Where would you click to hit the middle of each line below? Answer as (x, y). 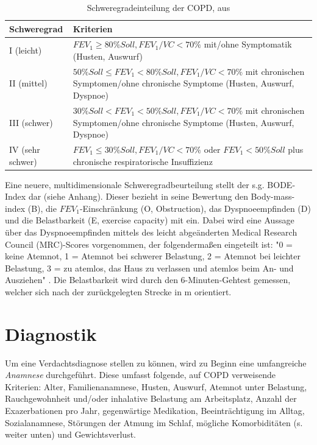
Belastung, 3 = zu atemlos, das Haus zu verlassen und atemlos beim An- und (149, 268)
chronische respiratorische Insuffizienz (143, 161)
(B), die (42, 208)
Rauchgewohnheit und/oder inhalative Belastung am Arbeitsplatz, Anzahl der (151, 398)
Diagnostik (51, 333)
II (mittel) (28, 83)
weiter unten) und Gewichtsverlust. (70, 434)
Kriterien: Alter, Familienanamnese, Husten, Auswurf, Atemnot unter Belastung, (156, 386)
